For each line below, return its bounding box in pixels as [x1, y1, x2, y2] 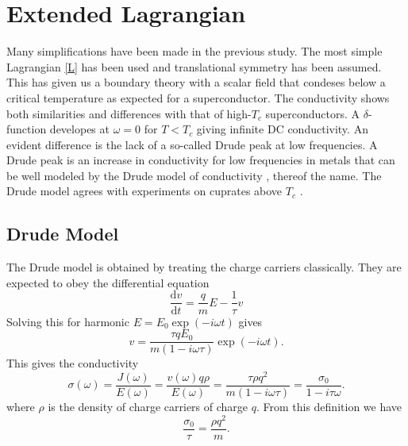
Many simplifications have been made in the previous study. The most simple [6, 43, 383, 60]
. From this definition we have [256, 398, 402, 414]
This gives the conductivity [6, 355, 139, 371]
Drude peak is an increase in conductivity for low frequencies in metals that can [6, 152, 395, 168]
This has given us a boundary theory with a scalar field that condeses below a [6, 74, 386, 90]
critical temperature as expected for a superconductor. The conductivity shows [6, 89, 390, 106]
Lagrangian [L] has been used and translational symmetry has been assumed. [6, 58, 382, 75]
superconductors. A [265, 105, 360, 121]
